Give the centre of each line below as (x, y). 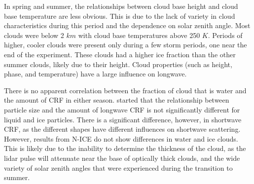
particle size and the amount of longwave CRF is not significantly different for (122, 109)
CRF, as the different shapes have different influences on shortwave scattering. (122, 129)
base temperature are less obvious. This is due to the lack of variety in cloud (120, 16)
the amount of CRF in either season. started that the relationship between (117, 100)
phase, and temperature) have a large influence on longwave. (95, 74)
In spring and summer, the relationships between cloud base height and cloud (121, 6)
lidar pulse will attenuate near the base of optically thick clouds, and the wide (122, 158)
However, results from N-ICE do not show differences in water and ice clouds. (121, 138)
